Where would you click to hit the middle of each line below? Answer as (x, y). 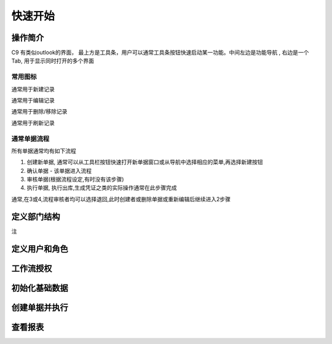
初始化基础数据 (40, 288)
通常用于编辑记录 (33, 100)
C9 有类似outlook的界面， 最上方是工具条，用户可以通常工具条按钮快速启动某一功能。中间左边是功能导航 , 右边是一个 (160, 53)
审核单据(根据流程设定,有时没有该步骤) (75, 179)
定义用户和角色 (40, 249)
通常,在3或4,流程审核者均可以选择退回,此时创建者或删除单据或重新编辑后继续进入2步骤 (121, 199)
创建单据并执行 (40, 308)
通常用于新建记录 (33, 89)
